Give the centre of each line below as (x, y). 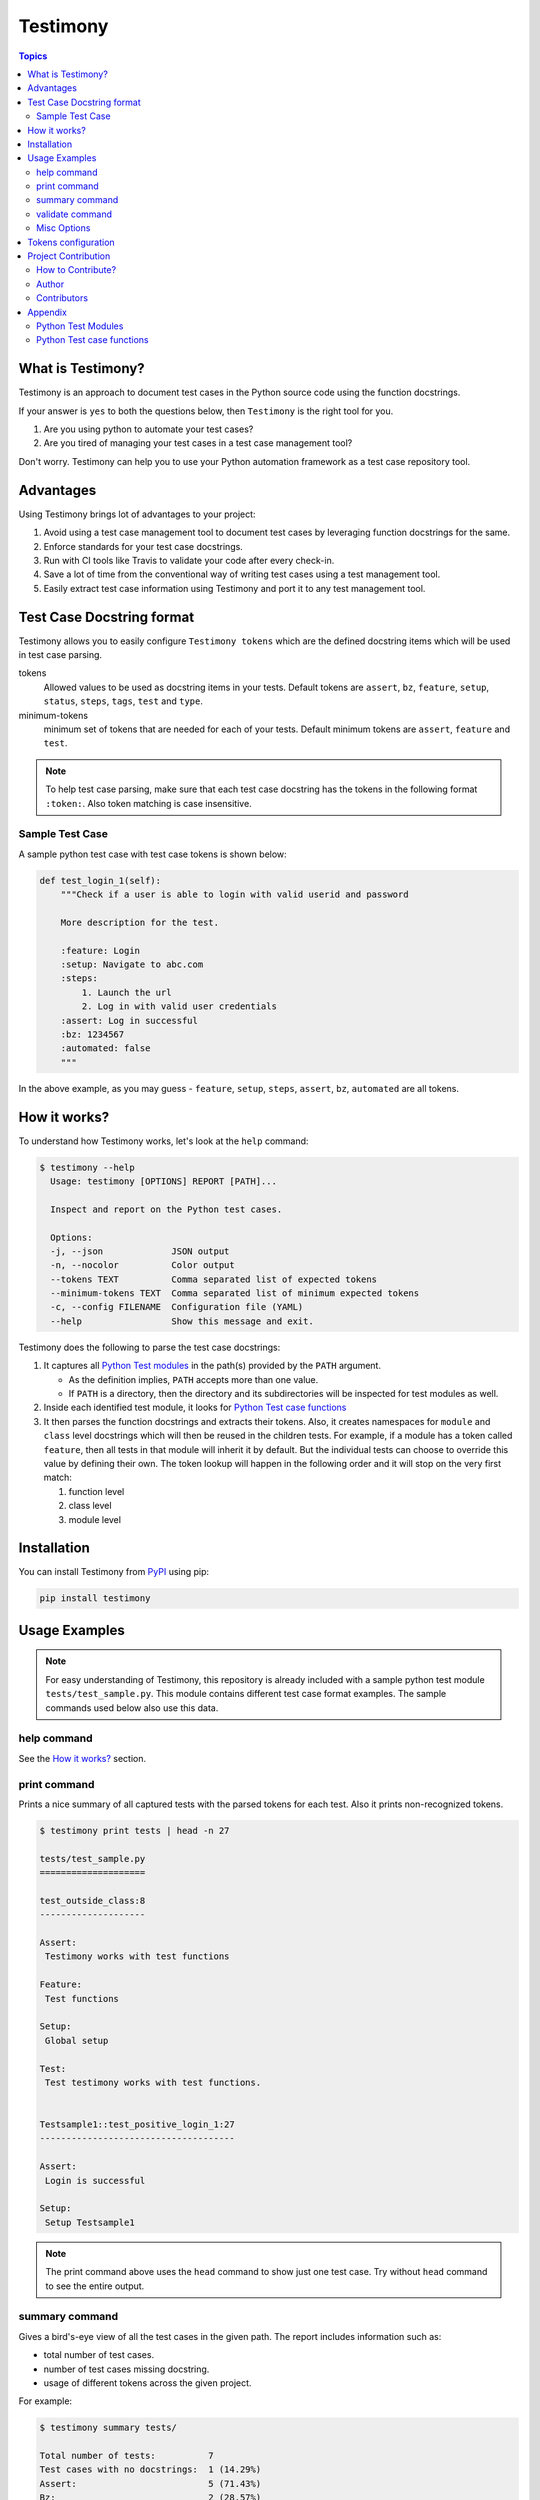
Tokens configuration (71, 242)
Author (50, 284)
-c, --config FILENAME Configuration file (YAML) (177, 1307)
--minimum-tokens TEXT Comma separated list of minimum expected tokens (235, 1293)
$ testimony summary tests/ (108, 2428)
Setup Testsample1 (90, 2222)
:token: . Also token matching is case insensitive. (148, 803)
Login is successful (95, 2180)
